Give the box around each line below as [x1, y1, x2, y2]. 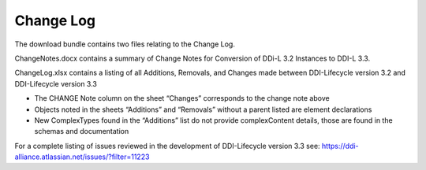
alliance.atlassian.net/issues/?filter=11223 [14, 152, 150, 161]
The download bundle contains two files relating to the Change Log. [14, 39, 236, 49]
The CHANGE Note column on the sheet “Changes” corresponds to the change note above [34, 94, 331, 103]
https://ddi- [321, 141, 359, 150]
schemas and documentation [34, 127, 129, 136]
